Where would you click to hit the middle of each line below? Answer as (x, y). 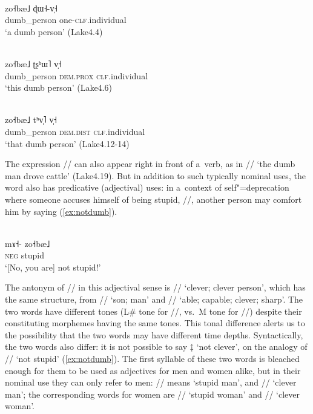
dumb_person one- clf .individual (66, 20)
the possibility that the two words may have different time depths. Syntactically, (154, 334)
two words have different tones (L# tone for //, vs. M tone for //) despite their (153, 311)
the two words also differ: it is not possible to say (96, 347)
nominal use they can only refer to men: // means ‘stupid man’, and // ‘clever (151, 382)
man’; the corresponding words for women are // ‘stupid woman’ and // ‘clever (152, 394)
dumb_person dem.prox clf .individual (77, 75)
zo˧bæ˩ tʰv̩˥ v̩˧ (31, 120)
